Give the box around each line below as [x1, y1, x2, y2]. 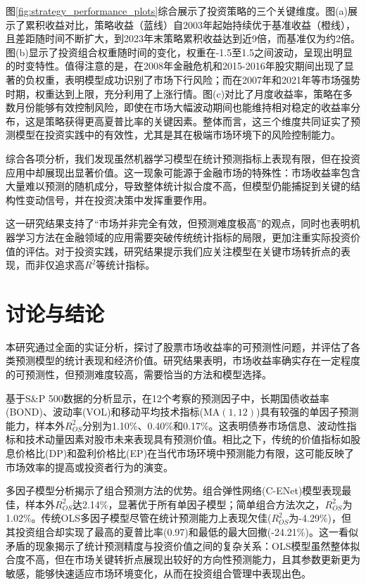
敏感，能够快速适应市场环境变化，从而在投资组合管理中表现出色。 [6, 565, 311, 580]
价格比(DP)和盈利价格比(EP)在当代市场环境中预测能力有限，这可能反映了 [15, 445, 355, 460]
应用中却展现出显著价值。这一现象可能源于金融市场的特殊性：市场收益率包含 [6, 165, 360, 179]
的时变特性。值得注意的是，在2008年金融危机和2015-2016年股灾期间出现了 [6, 58, 344, 73]
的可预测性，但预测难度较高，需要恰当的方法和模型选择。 [6, 367, 272, 381]
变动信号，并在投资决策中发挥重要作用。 [25, 192, 213, 207]
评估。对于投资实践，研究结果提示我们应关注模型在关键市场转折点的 [25, 243, 341, 258]
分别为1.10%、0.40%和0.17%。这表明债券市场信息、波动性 [82, 418, 347, 432]
